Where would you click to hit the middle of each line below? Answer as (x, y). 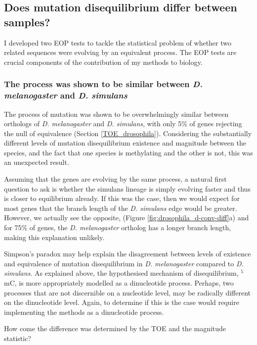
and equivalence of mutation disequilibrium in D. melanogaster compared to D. (124, 263)
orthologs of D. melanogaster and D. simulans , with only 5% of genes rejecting (123, 123)
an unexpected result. (37, 162)
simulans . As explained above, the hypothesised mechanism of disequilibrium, (121, 273)
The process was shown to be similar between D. (103, 84)
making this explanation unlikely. (54, 237)
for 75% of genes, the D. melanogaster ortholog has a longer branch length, (118, 227)
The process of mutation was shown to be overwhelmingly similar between (116, 114)
